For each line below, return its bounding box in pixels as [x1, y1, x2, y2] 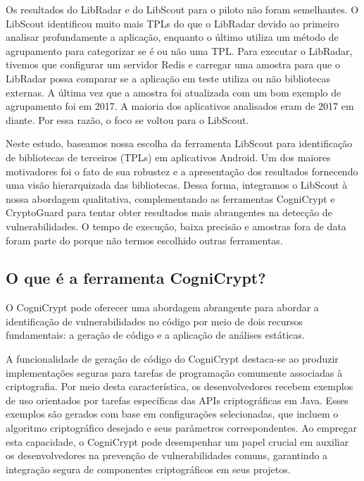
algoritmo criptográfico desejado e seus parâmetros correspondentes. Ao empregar [6, 420, 357, 435]
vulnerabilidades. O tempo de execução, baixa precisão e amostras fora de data [6, 218, 346, 233]
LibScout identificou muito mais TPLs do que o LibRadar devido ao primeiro [6, 15, 339, 30]
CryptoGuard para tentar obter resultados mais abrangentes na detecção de [6, 205, 332, 220]
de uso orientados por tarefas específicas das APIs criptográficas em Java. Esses [6, 392, 349, 407]
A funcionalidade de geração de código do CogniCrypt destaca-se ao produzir [6, 351, 339, 366]
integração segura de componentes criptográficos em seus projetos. [6, 461, 291, 476]
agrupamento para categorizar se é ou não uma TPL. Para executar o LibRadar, [6, 43, 353, 58]
